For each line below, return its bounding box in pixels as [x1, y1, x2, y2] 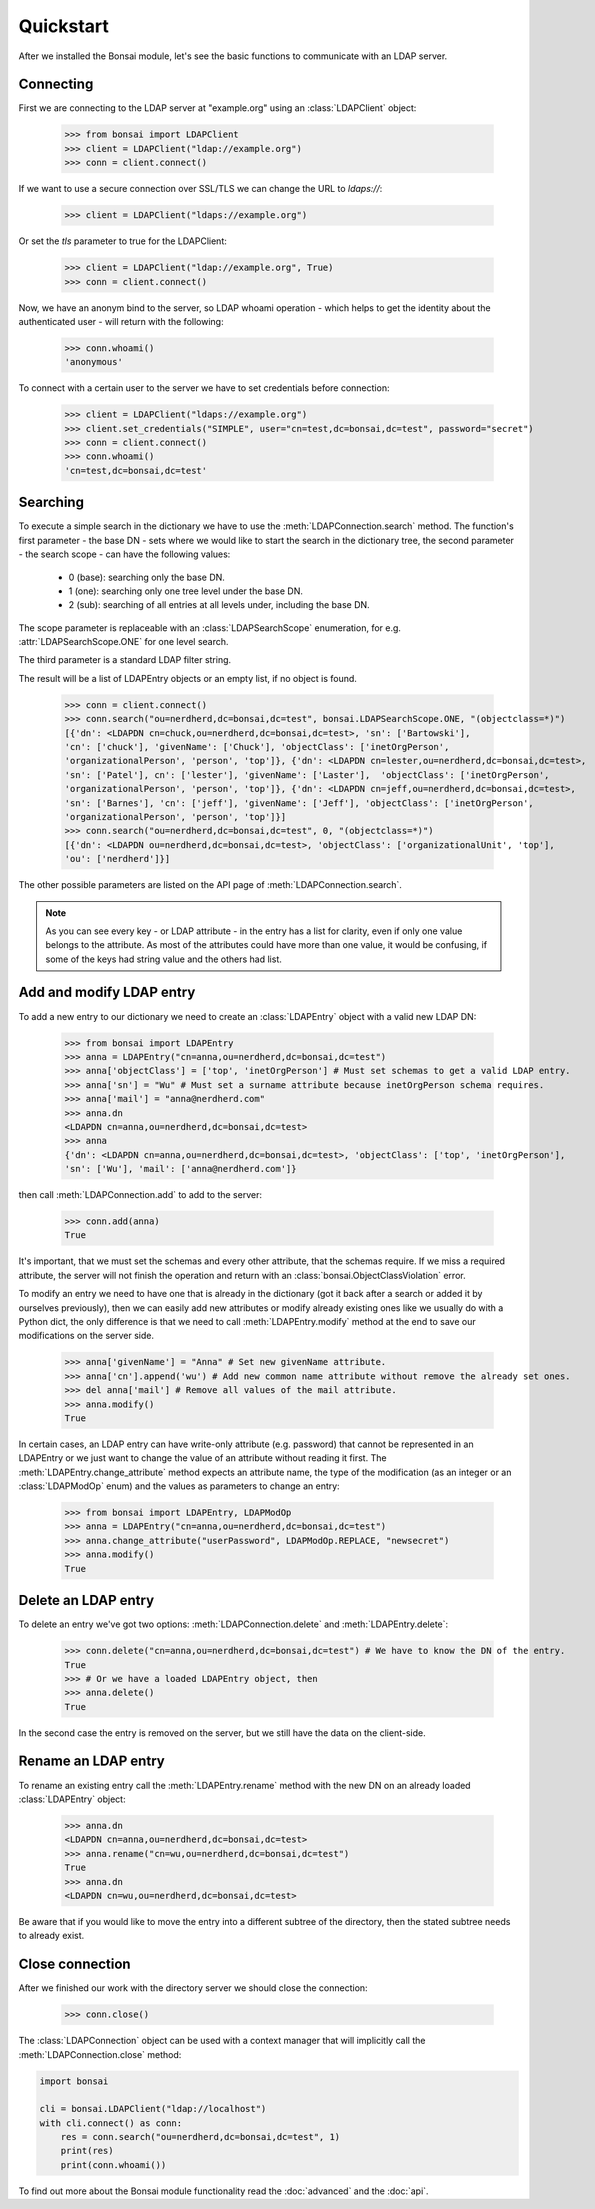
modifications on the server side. [18, 1330, 155, 1342]
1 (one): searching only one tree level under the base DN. [68, 585, 304, 597]
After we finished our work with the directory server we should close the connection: [18, 1982, 369, 1994]
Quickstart [18, 15, 110, 37]
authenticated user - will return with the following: [18, 315, 224, 327]
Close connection [18, 1956, 131, 1973]
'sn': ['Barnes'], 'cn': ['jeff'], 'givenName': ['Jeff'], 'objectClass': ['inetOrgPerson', [64, 797, 534, 809]
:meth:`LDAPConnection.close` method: [18, 2048, 182, 2060]
